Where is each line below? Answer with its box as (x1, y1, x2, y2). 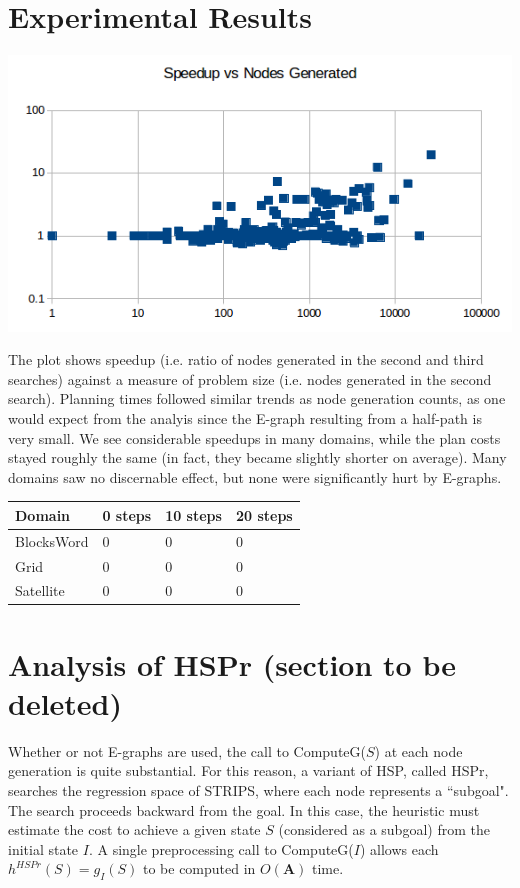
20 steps (235, 504, 293, 525)
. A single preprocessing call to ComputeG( (88, 838, 354, 859)
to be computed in (142, 858, 256, 879)
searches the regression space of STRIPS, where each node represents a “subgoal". (8, 779, 509, 800)
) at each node (374, 740, 463, 761)
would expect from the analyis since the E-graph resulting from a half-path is (8, 407, 482, 428)
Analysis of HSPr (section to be (8, 643, 456, 684)
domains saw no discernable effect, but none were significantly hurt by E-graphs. (8, 466, 502, 487)
